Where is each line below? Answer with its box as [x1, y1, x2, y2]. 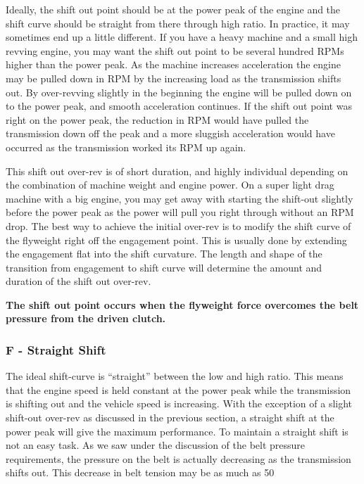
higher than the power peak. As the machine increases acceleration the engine [6, 57, 341, 72]
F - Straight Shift [6, 340, 106, 358]
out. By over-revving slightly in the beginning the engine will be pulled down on [6, 84, 352, 99]
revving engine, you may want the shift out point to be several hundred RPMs [6, 43, 344, 58]
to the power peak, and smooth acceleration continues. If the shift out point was [6, 98, 352, 113]
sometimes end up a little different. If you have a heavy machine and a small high [6, 30, 358, 44]
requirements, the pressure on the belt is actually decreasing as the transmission [6, 451, 351, 466]
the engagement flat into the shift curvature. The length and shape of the [6, 246, 322, 261]
